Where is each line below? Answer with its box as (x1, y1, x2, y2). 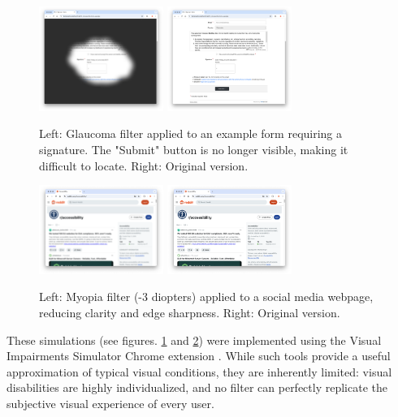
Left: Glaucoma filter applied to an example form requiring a (39, 125, 343, 142)
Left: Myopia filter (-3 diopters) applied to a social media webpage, (39, 288, 374, 305)
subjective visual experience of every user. (6, 395, 214, 412)
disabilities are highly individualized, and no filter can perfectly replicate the (6, 379, 387, 396)
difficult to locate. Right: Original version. (39, 157, 249, 174)
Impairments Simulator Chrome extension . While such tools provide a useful (6, 347, 391, 364)
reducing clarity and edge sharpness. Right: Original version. (39, 304, 340, 321)
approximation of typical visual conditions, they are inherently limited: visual (6, 363, 392, 380)
